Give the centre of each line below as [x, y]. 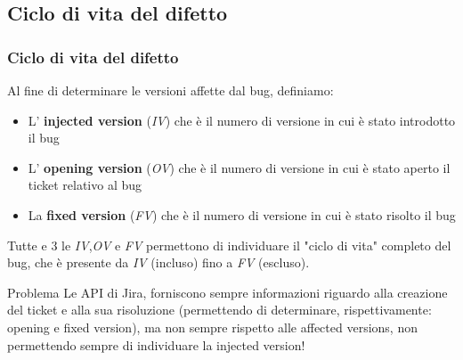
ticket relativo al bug [85, 185]
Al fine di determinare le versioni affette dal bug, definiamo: [171, 90]
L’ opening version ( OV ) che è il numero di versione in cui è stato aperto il [239, 167]
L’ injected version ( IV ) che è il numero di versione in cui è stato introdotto [242, 120]
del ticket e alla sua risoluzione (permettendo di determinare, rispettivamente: [219, 310]
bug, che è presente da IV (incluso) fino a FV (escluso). [158, 262]
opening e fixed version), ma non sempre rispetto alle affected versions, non [212, 327]
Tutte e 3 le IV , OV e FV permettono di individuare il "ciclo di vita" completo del [229, 245]
